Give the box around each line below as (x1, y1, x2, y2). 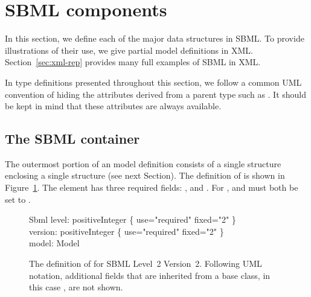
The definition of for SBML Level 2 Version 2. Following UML (29, 257, 262, 270)
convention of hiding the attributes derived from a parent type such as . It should (5, 88, 307, 100)
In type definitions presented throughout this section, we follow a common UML (5, 75, 302, 88)
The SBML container (5, 129, 140, 148)
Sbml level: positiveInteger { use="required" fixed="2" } (29, 213, 236, 226)
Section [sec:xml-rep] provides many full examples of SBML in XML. (5, 56, 261, 68)
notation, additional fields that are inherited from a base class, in (29, 269, 271, 281)
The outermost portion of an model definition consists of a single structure (5, 157, 281, 170)
